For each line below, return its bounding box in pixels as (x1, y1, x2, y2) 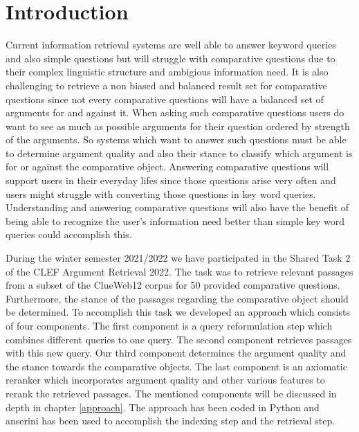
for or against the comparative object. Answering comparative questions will (6, 159, 329, 174)
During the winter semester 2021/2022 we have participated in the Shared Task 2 (6, 251, 351, 265)
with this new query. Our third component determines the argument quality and (6, 345, 347, 360)
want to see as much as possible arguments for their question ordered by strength (6, 118, 350, 133)
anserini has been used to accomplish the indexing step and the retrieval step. (6, 413, 335, 428)
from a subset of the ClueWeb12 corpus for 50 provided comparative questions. (6, 278, 340, 292)
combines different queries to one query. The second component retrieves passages (6, 332, 352, 346)
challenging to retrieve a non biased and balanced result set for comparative (6, 78, 327, 92)
